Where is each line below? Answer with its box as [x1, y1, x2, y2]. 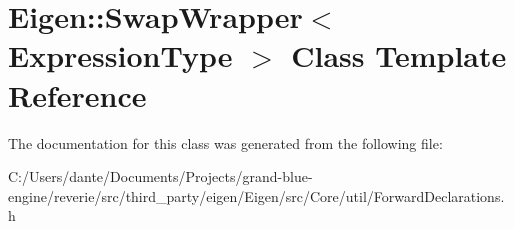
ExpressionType [8, 35, 233, 76]
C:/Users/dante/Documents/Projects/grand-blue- [8, 166, 313, 187]
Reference [8, 74, 147, 115]
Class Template [291, 35, 507, 76]
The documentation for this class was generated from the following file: [8, 132, 443, 153]
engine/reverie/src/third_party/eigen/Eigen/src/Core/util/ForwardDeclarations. [8, 185, 505, 206]
